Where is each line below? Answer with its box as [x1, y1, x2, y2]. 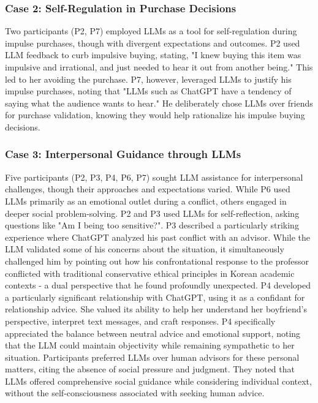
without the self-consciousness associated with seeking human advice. [5, 386, 265, 399]
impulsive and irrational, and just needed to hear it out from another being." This [5, 61, 313, 73]
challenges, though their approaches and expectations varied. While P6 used [5, 183, 290, 195]
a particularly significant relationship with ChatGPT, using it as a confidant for [5, 290, 305, 303]
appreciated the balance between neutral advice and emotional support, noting [5, 326, 301, 339]
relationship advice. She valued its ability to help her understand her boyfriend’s [5, 303, 307, 315]
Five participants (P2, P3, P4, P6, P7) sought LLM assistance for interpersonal [5, 170, 303, 183]
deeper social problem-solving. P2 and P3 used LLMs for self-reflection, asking [5, 206, 300, 219]
